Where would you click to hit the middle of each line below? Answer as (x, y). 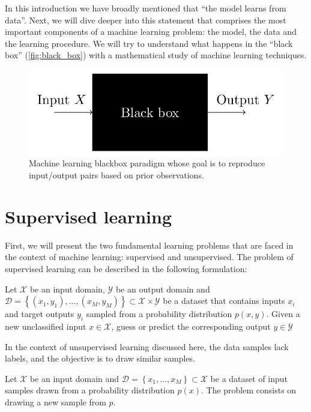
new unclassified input (46, 326)
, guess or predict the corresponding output (191, 326)
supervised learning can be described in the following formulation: (126, 268)
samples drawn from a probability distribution (90, 390)
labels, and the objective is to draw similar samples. (100, 358)
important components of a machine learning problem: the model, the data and (151, 32)
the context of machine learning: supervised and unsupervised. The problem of (149, 257)
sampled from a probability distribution (159, 314)
